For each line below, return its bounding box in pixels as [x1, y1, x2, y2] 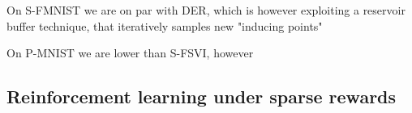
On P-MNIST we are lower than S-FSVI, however [6, 44, 254, 61]
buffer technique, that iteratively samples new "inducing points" [6, 17, 323, 34]
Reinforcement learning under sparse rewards [6, 84, 397, 109]
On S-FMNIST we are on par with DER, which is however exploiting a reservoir [6, 2, 406, 18]
